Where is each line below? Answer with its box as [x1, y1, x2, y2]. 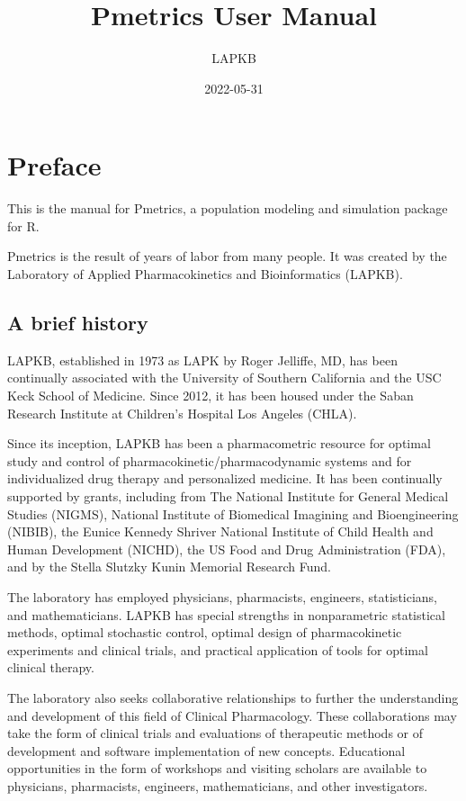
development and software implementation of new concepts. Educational [7, 741, 406, 760]
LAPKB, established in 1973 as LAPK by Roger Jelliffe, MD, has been [7, 350, 398, 369]
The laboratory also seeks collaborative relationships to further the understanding [7, 688, 459, 706]
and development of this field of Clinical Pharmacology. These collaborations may [7, 706, 457, 724]
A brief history [7, 309, 148, 337]
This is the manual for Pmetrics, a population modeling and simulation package [7, 199, 448, 218]
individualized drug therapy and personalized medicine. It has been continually [7, 469, 443, 488]
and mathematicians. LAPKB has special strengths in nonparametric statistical [7, 605, 445, 624]
